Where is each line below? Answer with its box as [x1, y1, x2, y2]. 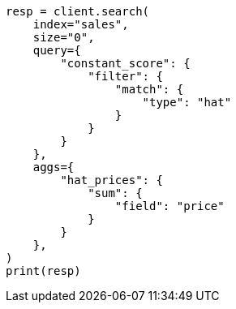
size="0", [32, 31, 95, 44]
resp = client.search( [6, 5, 150, 18]
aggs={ [32, 161, 75, 174]
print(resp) [6, 264, 81, 277]
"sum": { [88, 187, 143, 200]
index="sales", [32, 18, 129, 31]
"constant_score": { [60, 57, 191, 70]
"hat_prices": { [60, 174, 163, 187]
